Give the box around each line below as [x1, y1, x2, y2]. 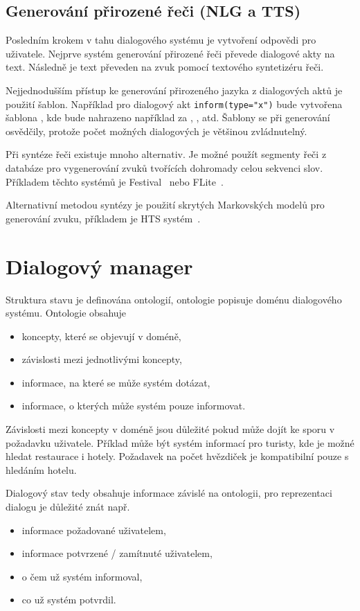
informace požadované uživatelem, [21, 522, 166, 537]
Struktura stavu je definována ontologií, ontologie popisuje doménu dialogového [6, 292, 342, 306]
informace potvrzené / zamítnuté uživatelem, [21, 546, 213, 560]
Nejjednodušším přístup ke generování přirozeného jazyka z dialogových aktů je [6, 82, 343, 97]
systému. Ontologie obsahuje [6, 305, 127, 320]
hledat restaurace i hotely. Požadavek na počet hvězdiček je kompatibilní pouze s [6, 449, 349, 463]
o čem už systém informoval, [21, 569, 143, 583]
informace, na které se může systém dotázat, [21, 375, 210, 389]
